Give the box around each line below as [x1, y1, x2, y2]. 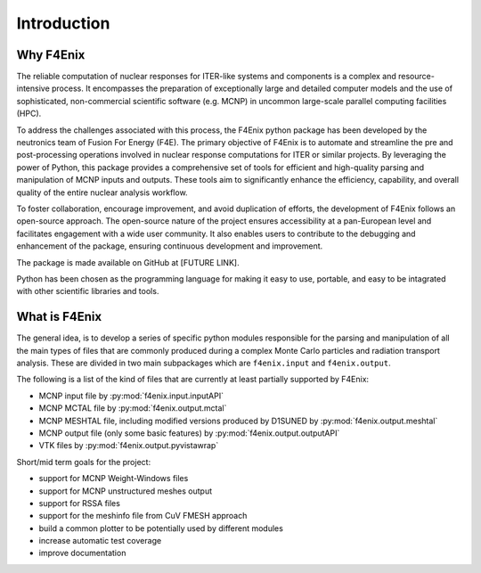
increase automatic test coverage [38, 536, 162, 546]
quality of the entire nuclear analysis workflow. [16, 187, 188, 198]
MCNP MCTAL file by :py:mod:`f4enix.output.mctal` [38, 403, 227, 413]
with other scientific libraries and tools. [16, 286, 159, 297]
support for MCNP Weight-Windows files [38, 473, 189, 484]
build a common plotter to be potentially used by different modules [38, 522, 284, 534]
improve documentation [38, 548, 126, 559]
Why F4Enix [16, 47, 86, 62]
